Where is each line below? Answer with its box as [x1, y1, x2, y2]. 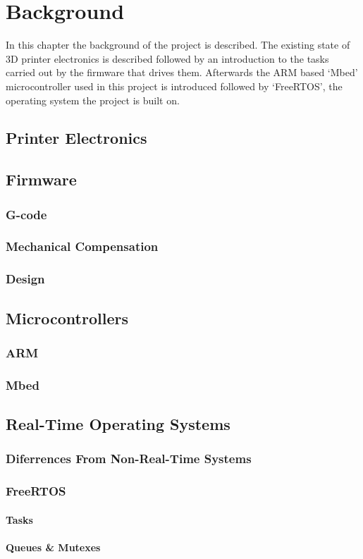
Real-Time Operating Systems [6, 413, 230, 435]
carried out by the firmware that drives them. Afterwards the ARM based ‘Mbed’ [6, 65, 358, 80]
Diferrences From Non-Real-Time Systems [6, 450, 252, 467]
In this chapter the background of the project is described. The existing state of [6, 37, 350, 52]
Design [6, 270, 45, 288]
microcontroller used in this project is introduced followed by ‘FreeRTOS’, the [6, 78, 343, 93]
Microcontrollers [6, 307, 128, 328]
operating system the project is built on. [6, 92, 180, 107]
